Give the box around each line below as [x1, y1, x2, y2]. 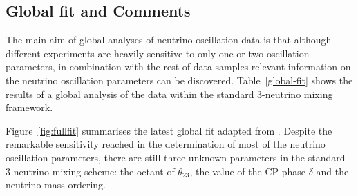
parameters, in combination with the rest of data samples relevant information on [6, 59, 351, 74]
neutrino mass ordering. [6, 177, 106, 192]
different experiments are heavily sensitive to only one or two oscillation [6, 46, 310, 60]
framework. [6, 100, 53, 115]
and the [316, 164, 349, 178]
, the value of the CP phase [189, 164, 306, 178]
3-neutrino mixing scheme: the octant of [6, 164, 175, 178]
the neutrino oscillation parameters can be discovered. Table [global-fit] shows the [6, 72, 353, 87]
